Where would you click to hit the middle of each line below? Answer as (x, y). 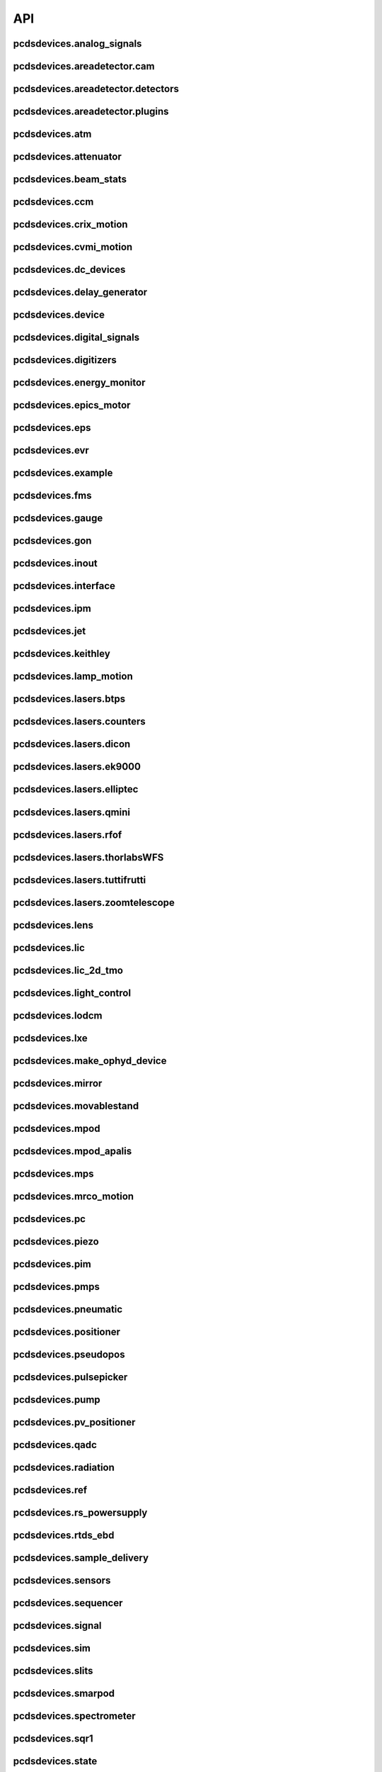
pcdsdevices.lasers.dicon (72, 744)
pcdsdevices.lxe (50, 1038)
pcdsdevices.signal (57, 1626)
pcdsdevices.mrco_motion (74, 1196)
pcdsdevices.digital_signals (76, 338)
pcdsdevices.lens (53, 925)
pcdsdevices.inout (56, 563)
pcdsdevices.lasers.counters (80, 722)
